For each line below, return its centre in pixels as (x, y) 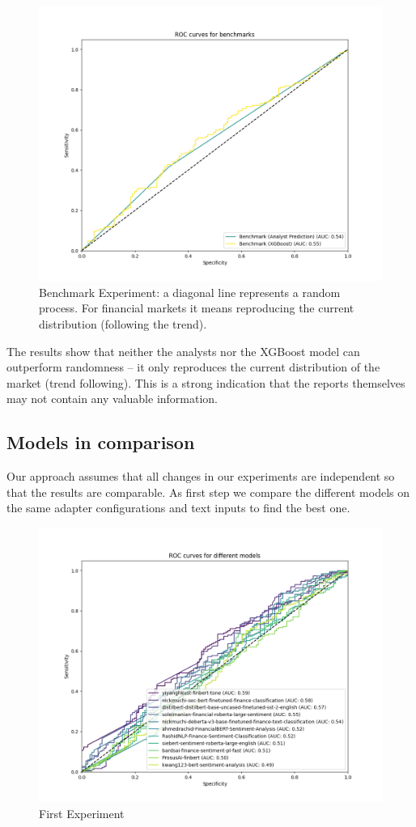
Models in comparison (101, 442)
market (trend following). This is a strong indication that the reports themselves (206, 382)
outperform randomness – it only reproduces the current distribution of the (193, 367)
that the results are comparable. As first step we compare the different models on (208, 492)
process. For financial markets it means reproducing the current (197, 308)
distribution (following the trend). (123, 323)
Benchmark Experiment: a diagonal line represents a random (190, 292)
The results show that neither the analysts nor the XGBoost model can (183, 351)
